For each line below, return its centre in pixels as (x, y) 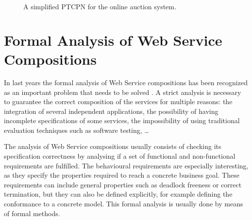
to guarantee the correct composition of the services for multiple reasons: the (118, 101)
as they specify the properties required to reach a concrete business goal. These (122, 175)
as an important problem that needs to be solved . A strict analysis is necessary (123, 92)
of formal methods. (32, 213)
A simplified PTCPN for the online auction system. (100, 6)
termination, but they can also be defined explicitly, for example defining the (118, 194)
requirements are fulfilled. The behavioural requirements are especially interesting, (126, 165)
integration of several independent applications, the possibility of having (111, 111)
